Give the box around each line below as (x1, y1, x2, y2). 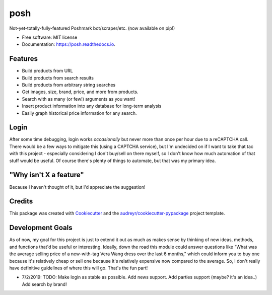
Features (9, 54, 38, 63)
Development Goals (9, 224, 73, 232)
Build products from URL (22, 68, 73, 74)
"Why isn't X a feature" (9, 171, 84, 179)
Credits (9, 197, 33, 206)
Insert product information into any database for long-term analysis (22, 103, 162, 109)
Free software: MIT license (22, 34, 78, 40)
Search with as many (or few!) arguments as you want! (22, 96, 135, 102)
